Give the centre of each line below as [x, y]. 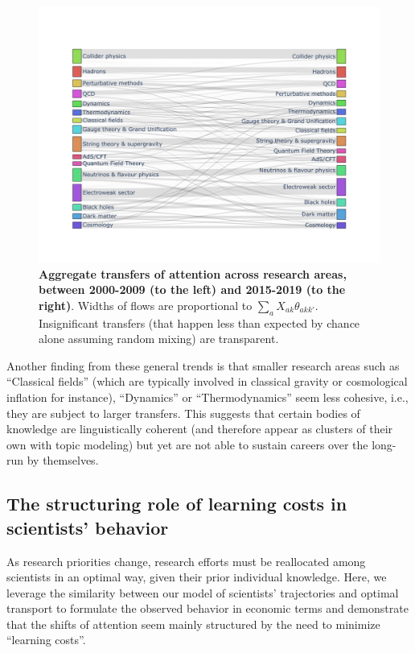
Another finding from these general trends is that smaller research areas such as [203, 365]
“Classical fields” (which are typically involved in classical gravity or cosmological [207, 381]
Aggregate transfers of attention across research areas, [193, 273]
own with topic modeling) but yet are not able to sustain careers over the [187, 444]
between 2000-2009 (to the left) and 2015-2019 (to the [192, 289]
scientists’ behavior [88, 527]
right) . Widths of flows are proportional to [146, 305]
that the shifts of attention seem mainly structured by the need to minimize [193, 624]
